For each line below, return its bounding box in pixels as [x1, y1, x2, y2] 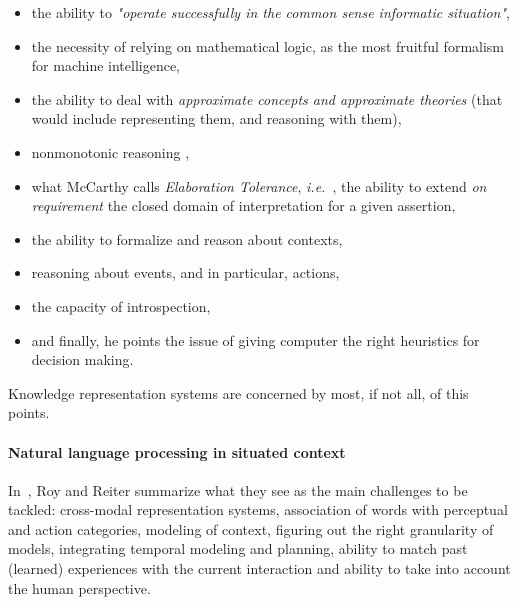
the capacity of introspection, [31, 295, 211, 316]
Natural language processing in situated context [8, 441, 346, 462]
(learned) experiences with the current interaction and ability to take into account [8, 558, 511, 579]
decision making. [31, 349, 134, 370]
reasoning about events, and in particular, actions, [31, 262, 340, 283]
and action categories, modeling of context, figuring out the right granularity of [8, 518, 494, 539]
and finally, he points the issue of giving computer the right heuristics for [31, 329, 480, 350]
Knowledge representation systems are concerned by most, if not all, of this [8, 382, 469, 403]
